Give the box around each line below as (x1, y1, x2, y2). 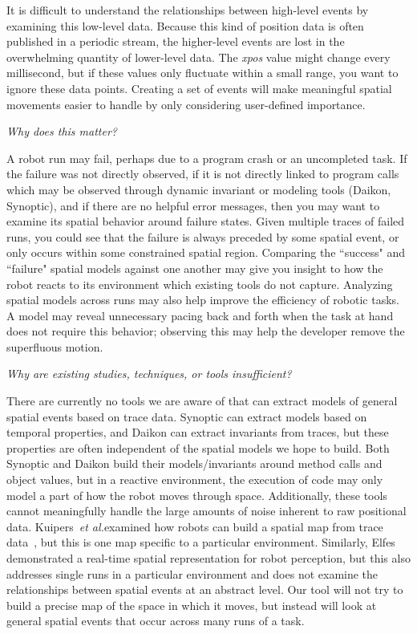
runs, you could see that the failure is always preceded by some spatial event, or (6, 228, 399, 245)
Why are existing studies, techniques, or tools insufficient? (6, 365, 292, 382)
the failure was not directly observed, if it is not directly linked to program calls (6, 165, 399, 182)
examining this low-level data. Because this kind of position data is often (6, 17, 364, 34)
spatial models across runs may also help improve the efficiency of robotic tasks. (6, 291, 399, 308)
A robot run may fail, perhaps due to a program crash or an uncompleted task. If (6, 149, 407, 166)
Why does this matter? (6, 123, 117, 140)
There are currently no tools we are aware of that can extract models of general (6, 392, 398, 409)
